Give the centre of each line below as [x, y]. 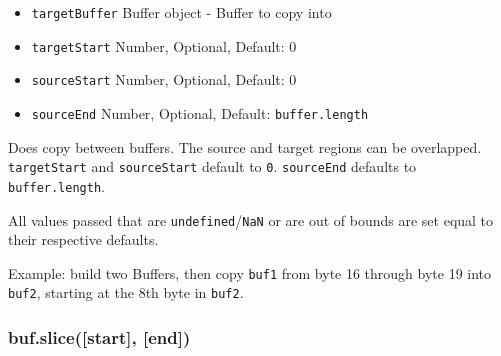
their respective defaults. [83, 239]
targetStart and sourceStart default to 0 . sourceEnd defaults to [212, 166]
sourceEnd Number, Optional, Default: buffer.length [200, 112]
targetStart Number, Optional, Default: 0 [164, 45]
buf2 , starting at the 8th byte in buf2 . [126, 292]
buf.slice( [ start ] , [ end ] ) [99, 337]
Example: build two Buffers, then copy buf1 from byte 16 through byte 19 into [250, 272]
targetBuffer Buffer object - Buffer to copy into [181, 12]
